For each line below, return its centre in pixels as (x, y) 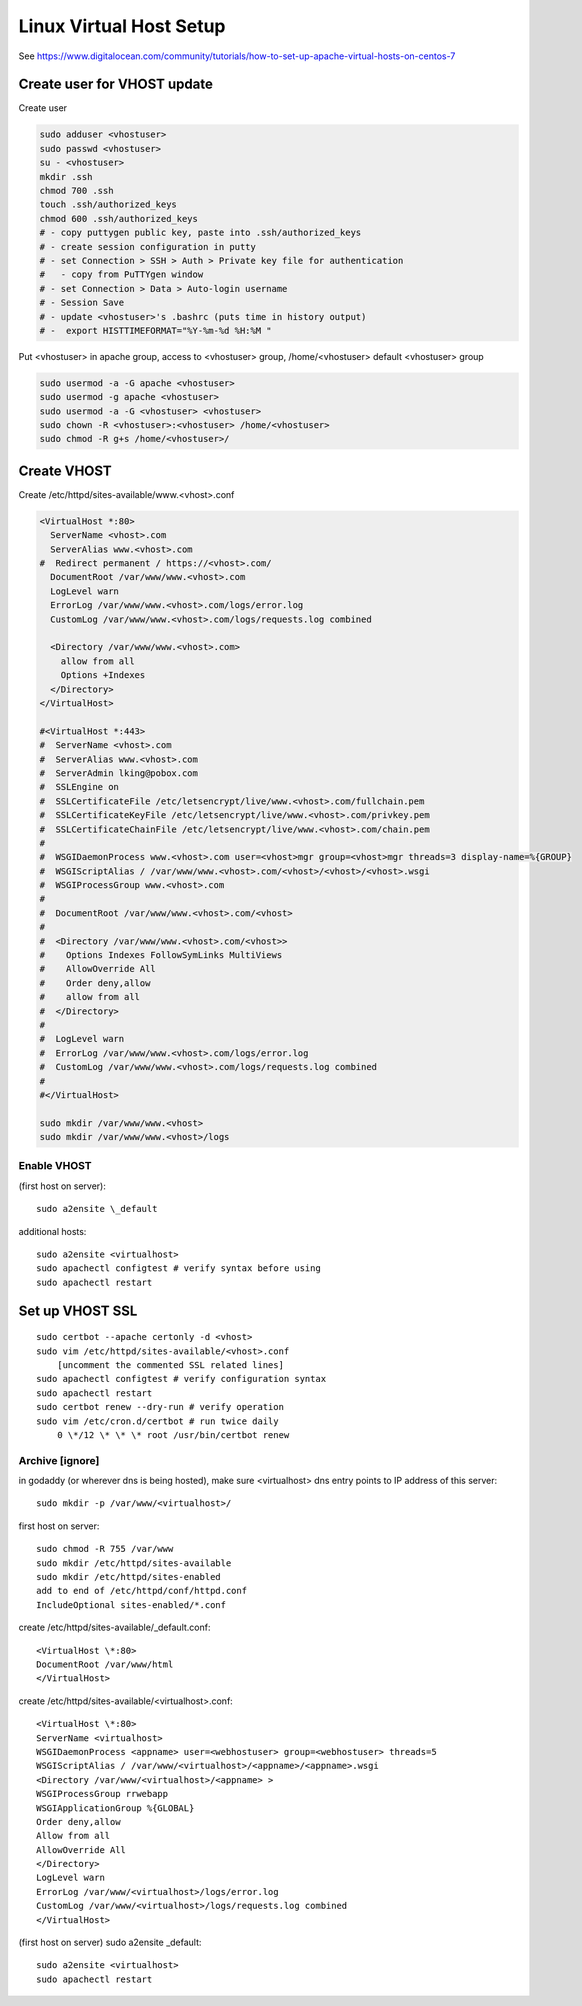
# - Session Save (82, 303)
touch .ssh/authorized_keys (108, 204)
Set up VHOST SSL (78, 1310)
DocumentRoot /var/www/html (105, 1664)
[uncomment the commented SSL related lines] (170, 1364)
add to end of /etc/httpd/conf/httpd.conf (142, 1591)
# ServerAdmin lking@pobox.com (119, 773)
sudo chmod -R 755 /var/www (105, 1549)
